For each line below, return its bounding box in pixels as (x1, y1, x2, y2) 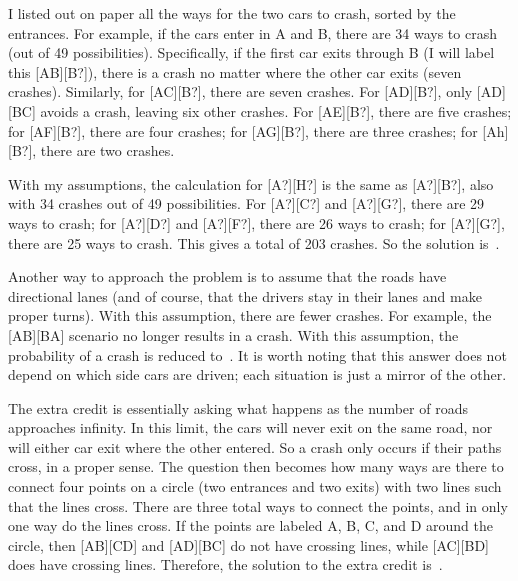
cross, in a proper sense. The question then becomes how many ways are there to (8, 456, 504, 477)
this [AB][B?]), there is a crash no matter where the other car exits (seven (8, 61, 462, 82)
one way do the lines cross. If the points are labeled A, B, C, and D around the (8, 515, 493, 536)
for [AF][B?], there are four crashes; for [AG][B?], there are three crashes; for (8, 120, 478, 141)
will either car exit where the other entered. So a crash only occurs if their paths (8, 436, 502, 457)
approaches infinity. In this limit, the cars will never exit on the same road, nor (8, 417, 493, 438)
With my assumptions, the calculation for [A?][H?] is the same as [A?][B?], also (8, 173, 494, 194)
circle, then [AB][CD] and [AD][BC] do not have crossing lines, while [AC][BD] (8, 534, 489, 555)
